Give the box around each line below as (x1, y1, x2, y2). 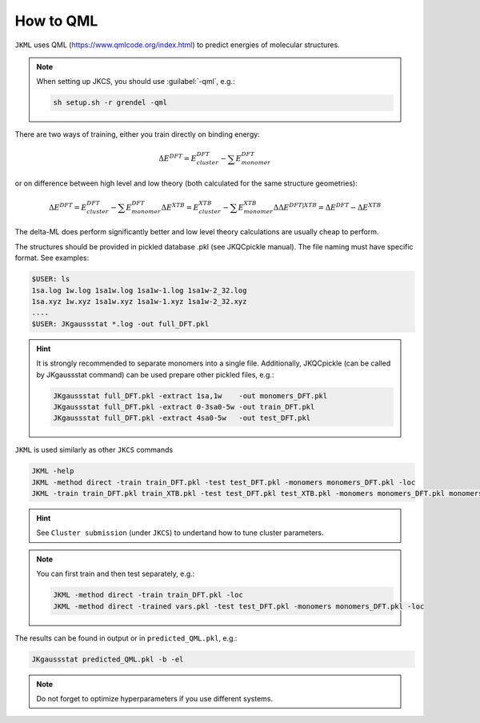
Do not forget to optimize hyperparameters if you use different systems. (36, 693, 274, 703)
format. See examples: (14, 253, 90, 263)
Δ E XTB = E (161, 202, 199, 212)
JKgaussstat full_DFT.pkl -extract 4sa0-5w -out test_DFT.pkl (53, 413, 311, 423)
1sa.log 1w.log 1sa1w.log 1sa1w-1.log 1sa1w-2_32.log (31, 286, 247, 295)
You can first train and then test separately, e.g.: (36, 569, 195, 579)
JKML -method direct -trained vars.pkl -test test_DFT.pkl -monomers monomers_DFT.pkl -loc (53, 601, 425, 611)
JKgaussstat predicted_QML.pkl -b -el (31, 654, 184, 664)
